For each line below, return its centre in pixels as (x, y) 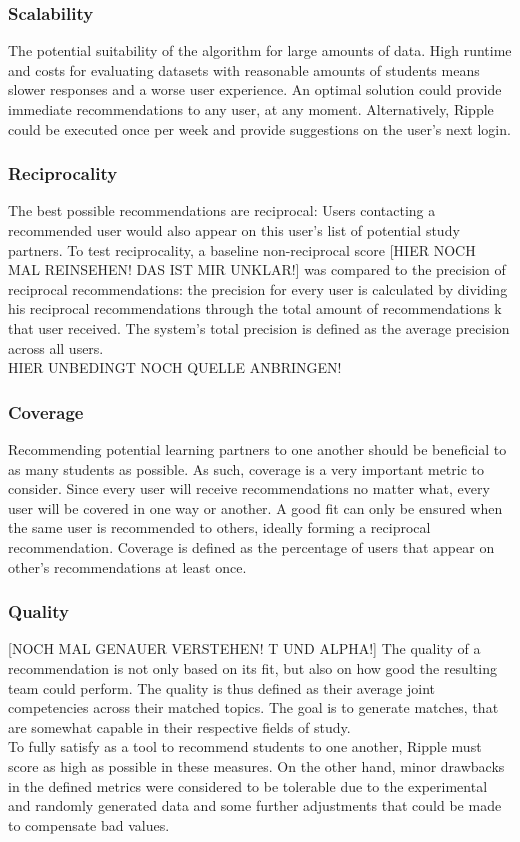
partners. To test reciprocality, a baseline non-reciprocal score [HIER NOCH (242, 249)
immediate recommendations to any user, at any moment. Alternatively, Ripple (251, 109)
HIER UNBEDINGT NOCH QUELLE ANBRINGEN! (175, 367)
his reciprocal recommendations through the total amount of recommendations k (255, 308)
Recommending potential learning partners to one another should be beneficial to (257, 448)
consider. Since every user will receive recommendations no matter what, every (249, 488)
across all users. (56, 347)
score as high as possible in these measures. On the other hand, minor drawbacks (256, 765)
